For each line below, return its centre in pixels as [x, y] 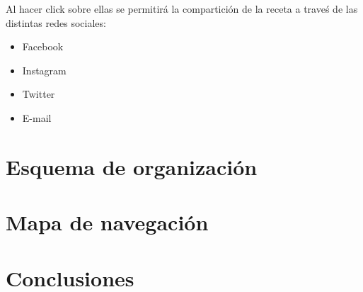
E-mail [37, 117]
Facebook [43, 46]
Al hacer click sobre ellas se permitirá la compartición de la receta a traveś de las [182, 9]
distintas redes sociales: [56, 22]
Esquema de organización [132, 166]
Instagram [44, 70]
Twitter [39, 94]
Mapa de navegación [107, 222]
